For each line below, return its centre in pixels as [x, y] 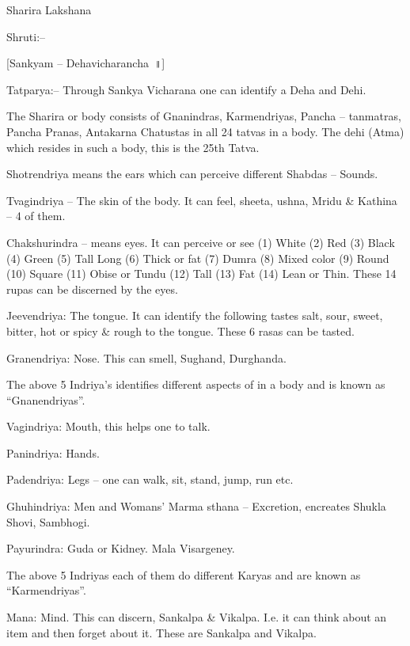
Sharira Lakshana [49, 9]
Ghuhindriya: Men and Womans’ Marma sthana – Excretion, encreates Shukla [196, 506]
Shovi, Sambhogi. [48, 521]
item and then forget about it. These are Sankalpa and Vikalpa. [161, 632]
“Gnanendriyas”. [46, 399]
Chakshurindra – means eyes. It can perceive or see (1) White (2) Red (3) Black [201, 242]
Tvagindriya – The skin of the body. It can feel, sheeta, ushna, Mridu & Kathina [202, 200]
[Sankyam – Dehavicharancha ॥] [86, 63]
